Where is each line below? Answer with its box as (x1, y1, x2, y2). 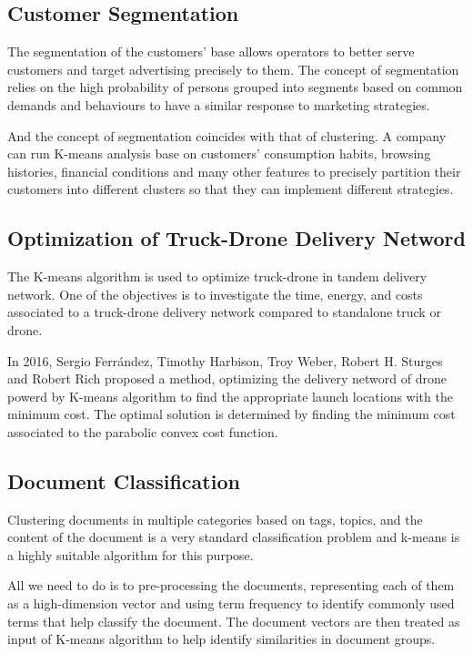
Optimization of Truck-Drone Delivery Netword (7, 224, 466, 252)
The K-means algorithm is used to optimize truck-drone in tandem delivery (7, 267, 428, 286)
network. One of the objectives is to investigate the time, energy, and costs (7, 284, 423, 303)
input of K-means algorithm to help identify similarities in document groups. (7, 629, 436, 649)
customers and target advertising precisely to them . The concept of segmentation (7, 59, 459, 78)
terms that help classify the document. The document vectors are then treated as (7, 611, 460, 630)
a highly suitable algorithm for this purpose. (7, 545, 254, 564)
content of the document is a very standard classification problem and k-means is (7, 527, 460, 547)
